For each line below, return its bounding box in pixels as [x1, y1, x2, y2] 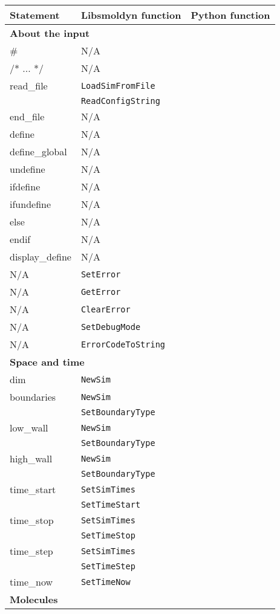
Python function [190, 8, 270, 22]
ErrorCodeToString [80, 339, 166, 349]
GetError [80, 286, 121, 297]
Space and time [10, 355, 85, 369]
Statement [10, 8, 60, 22]
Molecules [10, 592, 58, 606]
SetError [80, 269, 121, 279]
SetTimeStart [80, 500, 141, 509]
